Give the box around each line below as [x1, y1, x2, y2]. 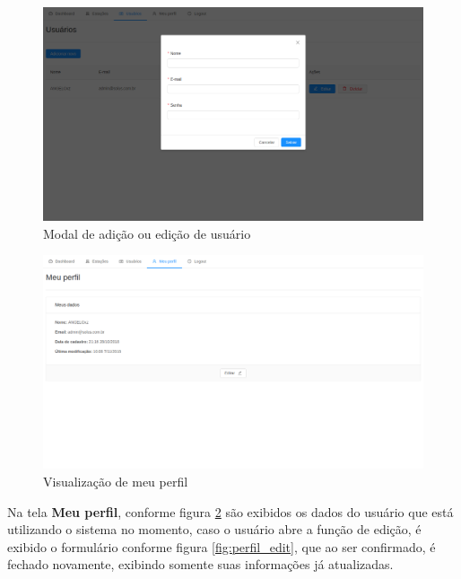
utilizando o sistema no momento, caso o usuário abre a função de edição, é [7, 520, 422, 539]
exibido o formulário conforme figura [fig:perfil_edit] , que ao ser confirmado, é [7, 537, 436, 556]
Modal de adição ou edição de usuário [43, 224, 251, 242]
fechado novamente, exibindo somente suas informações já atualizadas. [7, 555, 394, 574]
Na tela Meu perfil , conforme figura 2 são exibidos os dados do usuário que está [7, 502, 454, 521]
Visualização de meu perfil [43, 471, 188, 490]
